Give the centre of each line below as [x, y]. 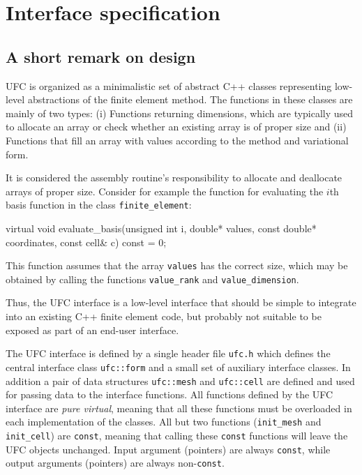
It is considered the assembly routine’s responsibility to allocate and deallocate [174, 178]
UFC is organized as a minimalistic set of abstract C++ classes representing [169, 85]
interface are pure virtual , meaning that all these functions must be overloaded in [179, 408]
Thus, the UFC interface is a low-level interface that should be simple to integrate [181, 302]
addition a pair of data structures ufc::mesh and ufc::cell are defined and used [180, 380]
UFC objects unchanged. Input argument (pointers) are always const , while [168, 449]
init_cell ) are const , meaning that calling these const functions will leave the [177, 436]
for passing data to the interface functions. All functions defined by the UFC [169, 394]
